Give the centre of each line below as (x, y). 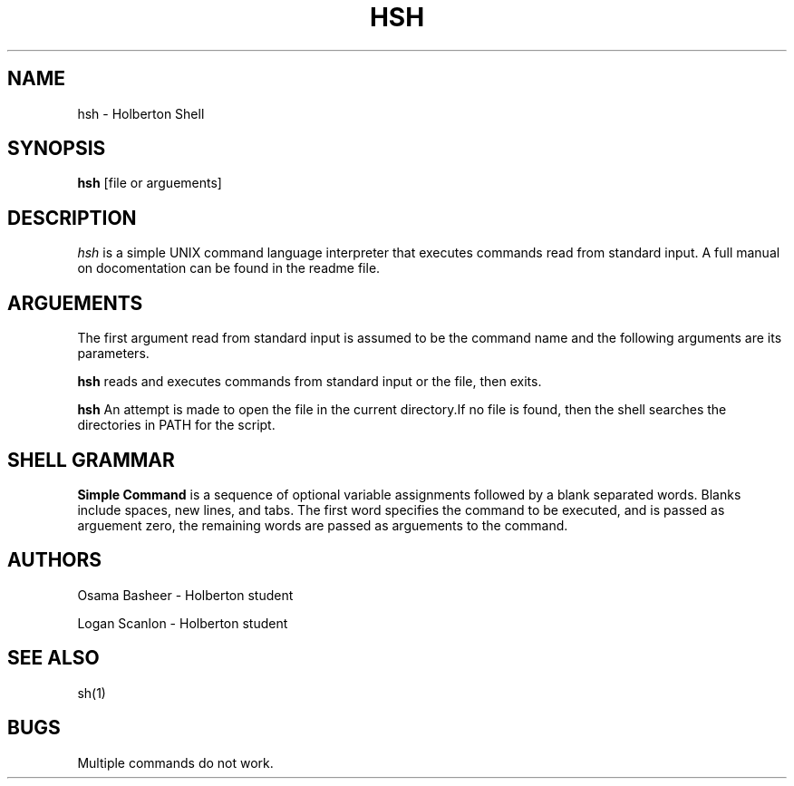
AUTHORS (55, 560)
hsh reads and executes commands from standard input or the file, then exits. (310, 382)
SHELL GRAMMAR (91, 460)
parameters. (113, 354)
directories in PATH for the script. (176, 425)
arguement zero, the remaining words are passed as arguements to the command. (323, 525)
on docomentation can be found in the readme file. (229, 268)
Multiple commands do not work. (175, 762)
